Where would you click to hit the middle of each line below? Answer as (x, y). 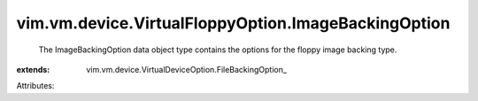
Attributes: (35, 86)
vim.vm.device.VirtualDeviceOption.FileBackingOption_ (187, 69)
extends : (33, 69)
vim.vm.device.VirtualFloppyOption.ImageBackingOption (233, 23)
